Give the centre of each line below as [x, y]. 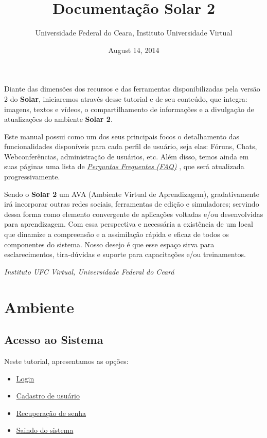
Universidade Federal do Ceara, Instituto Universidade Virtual [134, 33]
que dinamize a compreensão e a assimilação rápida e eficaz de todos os [117, 234]
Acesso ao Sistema [54, 340]
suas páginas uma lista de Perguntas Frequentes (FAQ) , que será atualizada [124, 166]
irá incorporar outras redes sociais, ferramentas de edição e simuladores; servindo [132, 204]
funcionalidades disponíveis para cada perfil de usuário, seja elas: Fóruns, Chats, [131, 146]
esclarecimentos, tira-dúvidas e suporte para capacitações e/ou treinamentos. [125, 254]
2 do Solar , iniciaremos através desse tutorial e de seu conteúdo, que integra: [126, 98]
